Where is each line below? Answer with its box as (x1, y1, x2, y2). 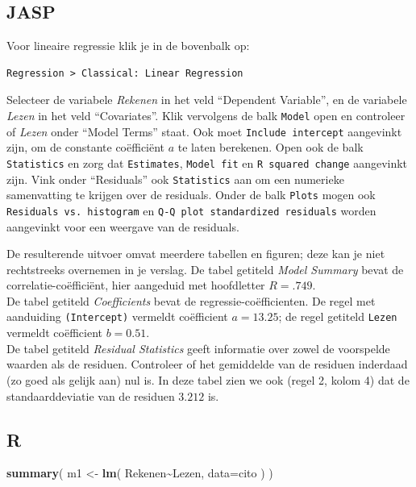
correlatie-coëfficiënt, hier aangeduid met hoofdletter (6, 277, 265, 293)
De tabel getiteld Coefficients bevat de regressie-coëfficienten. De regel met (6, 292, 376, 309)
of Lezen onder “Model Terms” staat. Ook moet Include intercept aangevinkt (6, 123, 402, 139)
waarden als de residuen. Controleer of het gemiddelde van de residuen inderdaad (6, 356, 408, 373)
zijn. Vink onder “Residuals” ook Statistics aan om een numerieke (6, 170, 344, 187)
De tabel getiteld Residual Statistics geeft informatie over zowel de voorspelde (6, 339, 390, 356)
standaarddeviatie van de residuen (6, 387, 175, 404)
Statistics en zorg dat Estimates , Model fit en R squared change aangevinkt (6, 154, 408, 171)
